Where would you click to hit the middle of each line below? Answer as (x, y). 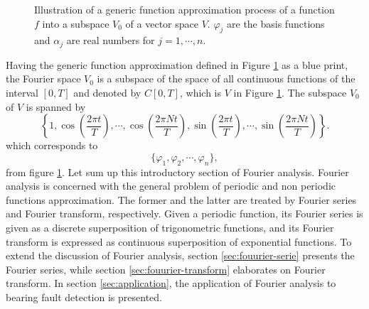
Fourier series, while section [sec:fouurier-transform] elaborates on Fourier (166, 269)
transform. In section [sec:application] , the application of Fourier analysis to (171, 283)
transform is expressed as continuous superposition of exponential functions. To (179, 241)
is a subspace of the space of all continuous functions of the (226, 78)
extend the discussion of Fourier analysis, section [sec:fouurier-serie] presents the (180, 255)
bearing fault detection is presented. (84, 297)
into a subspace (76, 23)
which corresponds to (52, 145)
